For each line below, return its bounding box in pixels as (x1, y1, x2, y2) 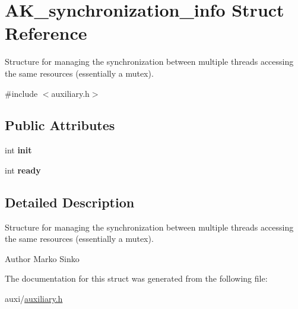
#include (5, 87, 38, 99)
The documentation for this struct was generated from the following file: (5, 272, 268, 285)
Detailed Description (5, 193, 135, 211)
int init (5, 144, 32, 156)
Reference (5, 21, 87, 45)
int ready (5, 163, 41, 176)
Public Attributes (5, 116, 115, 134)
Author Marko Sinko (5, 252, 80, 264)
